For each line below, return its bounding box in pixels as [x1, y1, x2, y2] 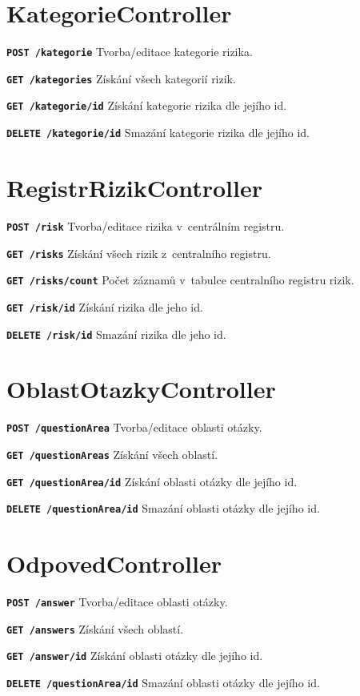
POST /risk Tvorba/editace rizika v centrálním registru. [6, 217, 285, 234]
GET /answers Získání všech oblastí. [6, 620, 184, 637]
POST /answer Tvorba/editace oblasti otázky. [6, 593, 228, 610]
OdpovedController [6, 547, 222, 580]
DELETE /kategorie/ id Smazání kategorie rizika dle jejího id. [6, 124, 310, 141]
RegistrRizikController [6, 171, 262, 203]
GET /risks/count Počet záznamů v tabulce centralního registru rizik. [6, 272, 354, 288]
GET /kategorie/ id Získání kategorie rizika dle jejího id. [6, 97, 287, 114]
